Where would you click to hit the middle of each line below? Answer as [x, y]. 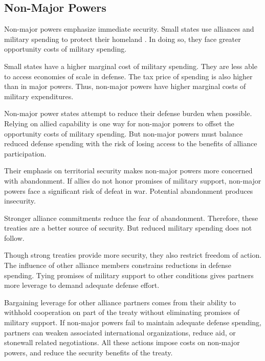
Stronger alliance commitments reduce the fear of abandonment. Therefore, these [131, 218]
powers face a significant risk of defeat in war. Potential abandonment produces [129, 190]
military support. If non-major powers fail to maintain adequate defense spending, [133, 322]
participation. [25, 153]
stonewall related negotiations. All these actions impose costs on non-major [122, 342]
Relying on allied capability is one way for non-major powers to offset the [119, 123]
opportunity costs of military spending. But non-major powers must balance [124, 133]
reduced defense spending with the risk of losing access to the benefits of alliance [131, 143]
